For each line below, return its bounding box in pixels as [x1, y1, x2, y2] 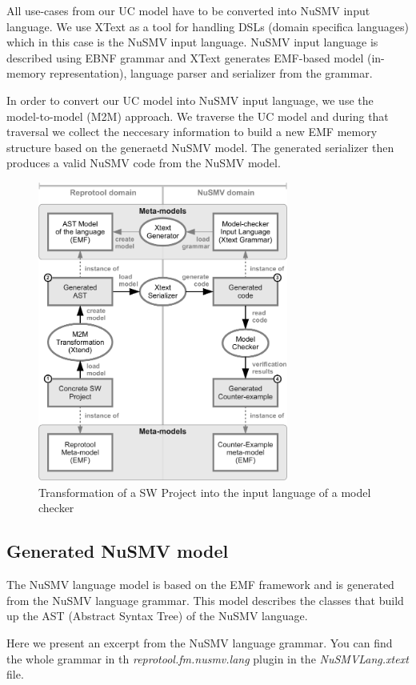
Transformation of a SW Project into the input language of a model [38, 483, 371, 500]
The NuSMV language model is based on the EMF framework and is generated [6, 576, 394, 593]
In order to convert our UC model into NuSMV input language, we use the [6, 91, 374, 108]
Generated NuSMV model [6, 539, 229, 563]
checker [38, 499, 74, 516]
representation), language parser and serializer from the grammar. [50, 65, 373, 82]
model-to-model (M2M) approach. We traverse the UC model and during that [6, 107, 389, 124]
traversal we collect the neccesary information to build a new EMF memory [6, 123, 378, 140]
